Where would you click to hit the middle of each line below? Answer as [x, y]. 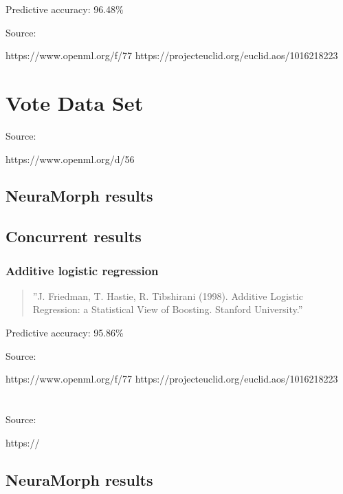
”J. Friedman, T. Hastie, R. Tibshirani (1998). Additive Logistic [168, 296]
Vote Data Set [75, 102]
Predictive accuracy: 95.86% [65, 333]
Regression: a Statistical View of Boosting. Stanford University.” [168, 309]
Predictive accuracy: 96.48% [65, 9]
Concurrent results [74, 236]
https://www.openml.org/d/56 [70, 159]
